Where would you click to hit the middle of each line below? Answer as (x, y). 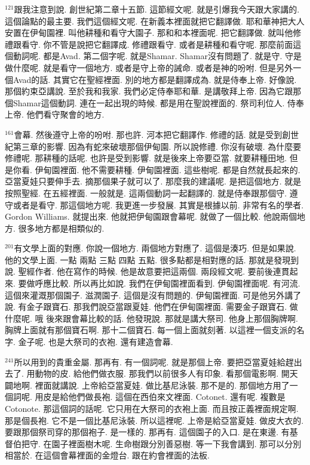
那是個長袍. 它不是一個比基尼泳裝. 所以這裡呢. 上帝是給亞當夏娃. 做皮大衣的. (154, 420)
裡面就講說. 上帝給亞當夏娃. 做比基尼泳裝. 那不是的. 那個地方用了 (162, 385)
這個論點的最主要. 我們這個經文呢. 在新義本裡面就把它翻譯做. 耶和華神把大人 (155, 21)
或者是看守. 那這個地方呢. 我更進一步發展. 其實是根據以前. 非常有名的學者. (158, 204)
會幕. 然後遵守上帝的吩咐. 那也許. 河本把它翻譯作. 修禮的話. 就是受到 (148, 134)
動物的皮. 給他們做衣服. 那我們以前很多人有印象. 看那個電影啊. (157, 373)
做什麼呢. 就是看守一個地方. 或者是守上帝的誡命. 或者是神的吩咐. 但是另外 (149, 67)
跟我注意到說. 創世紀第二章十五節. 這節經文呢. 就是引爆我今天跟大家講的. (157, 9)
